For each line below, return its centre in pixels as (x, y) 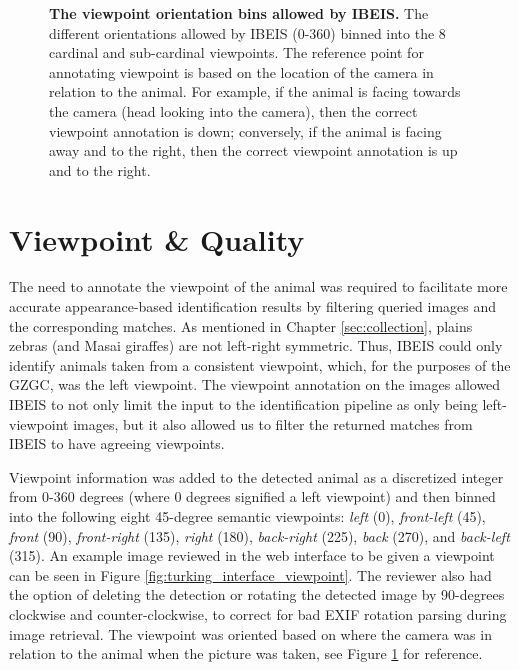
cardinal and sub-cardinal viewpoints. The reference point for (236, 52)
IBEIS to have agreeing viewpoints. (117, 443)
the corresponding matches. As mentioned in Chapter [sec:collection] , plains (241, 325)
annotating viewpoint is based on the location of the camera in (241, 71)
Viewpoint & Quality (157, 238)
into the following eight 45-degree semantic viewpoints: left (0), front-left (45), (247, 516)
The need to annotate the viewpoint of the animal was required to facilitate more (258, 286)
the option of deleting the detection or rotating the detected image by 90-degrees (257, 594)
